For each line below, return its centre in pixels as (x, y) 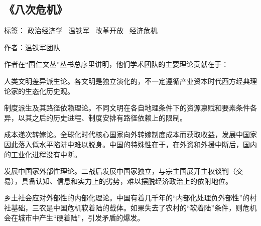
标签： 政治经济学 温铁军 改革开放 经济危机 (81, 30)
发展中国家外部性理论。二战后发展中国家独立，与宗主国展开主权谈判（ (120, 171)
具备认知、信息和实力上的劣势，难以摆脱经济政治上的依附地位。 (127, 181)
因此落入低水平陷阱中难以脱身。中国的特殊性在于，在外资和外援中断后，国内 (130, 144)
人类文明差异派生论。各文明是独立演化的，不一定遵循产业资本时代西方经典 (127, 81)
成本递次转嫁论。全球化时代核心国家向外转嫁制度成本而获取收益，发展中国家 (130, 134)
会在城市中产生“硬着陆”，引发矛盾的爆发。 (74, 217)
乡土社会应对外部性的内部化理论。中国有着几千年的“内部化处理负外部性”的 (127, 198)
